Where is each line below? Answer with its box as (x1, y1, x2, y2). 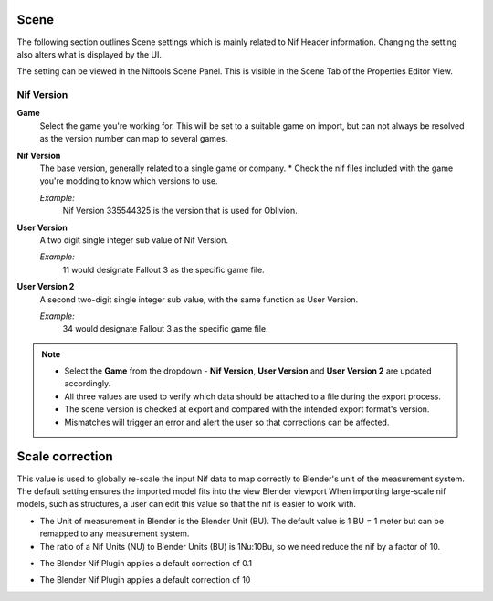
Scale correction (16, 448, 113, 465)
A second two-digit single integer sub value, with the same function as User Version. (39, 293, 359, 305)
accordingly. (64, 378, 111, 389)
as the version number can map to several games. (39, 133, 228, 144)
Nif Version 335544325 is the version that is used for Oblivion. (62, 206, 299, 216)
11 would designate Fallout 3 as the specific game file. (62, 264, 265, 275)
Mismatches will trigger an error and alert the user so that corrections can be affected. (64, 416, 390, 427)
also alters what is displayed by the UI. (16, 48, 162, 59)
